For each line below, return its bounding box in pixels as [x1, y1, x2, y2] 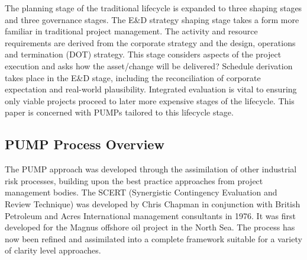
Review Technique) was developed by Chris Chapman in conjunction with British [5, 197, 300, 210]
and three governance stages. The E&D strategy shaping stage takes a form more [5, 13, 299, 25]
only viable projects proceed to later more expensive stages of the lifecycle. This [5, 94, 295, 107]
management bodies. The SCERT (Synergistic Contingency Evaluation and [5, 186, 277, 198]
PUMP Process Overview [5, 135, 164, 153]
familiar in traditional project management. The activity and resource [5, 25, 258, 37]
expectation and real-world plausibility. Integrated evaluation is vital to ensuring [5, 83, 297, 95]
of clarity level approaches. [5, 244, 101, 256]
